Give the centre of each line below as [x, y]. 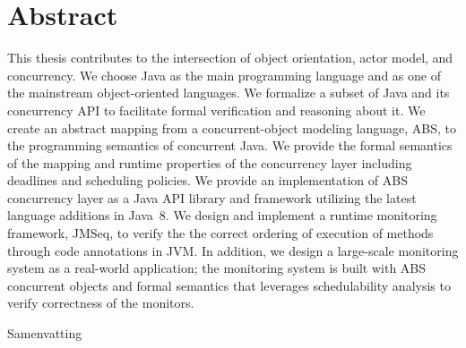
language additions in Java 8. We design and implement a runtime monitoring [222, 215]
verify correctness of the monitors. [101, 303]
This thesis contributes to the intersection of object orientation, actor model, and [230, 58]
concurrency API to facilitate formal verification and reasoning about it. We [216, 110]
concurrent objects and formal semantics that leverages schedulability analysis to [229, 285]
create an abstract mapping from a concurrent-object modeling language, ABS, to [232, 127]
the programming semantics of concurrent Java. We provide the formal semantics [230, 145]
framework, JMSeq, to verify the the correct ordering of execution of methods [220, 233]
